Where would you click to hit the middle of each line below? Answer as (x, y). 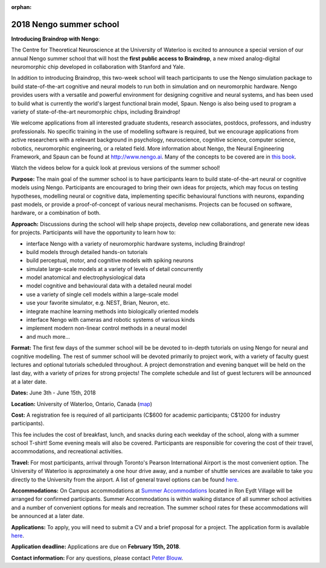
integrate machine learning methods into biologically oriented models (112, 311)
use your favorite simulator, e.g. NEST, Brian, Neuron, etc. (98, 303)
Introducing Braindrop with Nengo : (56, 39)
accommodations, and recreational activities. (67, 451)
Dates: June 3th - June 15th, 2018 (53, 393)
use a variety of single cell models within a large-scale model (102, 294)
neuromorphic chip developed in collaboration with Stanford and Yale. (98, 67)
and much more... (48, 336)
